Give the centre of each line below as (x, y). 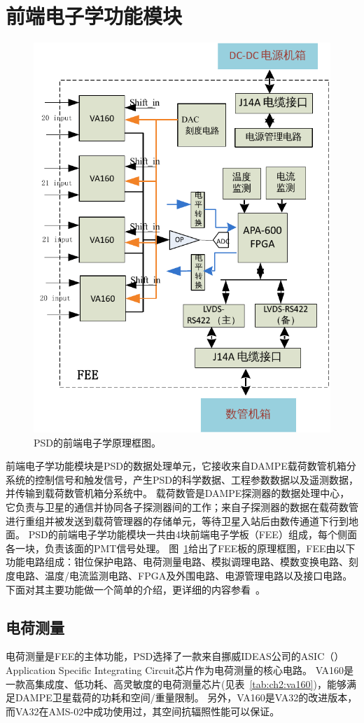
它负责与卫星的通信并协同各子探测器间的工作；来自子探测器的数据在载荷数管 (182, 507)
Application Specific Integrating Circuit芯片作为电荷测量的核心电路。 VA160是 (180, 669)
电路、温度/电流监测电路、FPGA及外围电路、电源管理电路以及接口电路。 (184, 575)
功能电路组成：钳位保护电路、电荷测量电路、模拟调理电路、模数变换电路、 (177, 562)
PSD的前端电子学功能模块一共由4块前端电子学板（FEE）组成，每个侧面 (192, 534)
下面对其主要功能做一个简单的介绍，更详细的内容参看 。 (135, 589)
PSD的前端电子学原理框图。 (98, 442)
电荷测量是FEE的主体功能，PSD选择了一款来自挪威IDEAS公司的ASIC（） (175, 656)
